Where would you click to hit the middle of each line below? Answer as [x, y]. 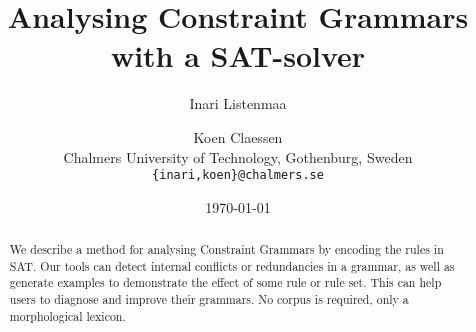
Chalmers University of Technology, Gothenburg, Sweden [238, 156]
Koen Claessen [238, 136]
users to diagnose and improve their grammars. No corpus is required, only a [209, 299]
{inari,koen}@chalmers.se [238, 175]
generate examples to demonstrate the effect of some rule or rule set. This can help [225, 282]
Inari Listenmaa [238, 103]
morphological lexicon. [67, 315]
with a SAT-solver [238, 55]
